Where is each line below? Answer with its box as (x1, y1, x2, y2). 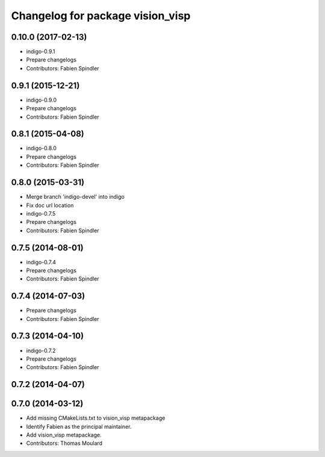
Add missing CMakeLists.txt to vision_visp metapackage (26, 414, 166, 421)
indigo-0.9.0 (26, 96, 57, 104)
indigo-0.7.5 (26, 210, 56, 217)
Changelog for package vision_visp (11, 9, 191, 22)
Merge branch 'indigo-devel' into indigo (26, 193, 125, 201)
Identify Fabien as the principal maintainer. (26, 423, 132, 430)
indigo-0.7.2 (26, 347, 57, 354)
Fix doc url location (26, 202, 74, 209)
